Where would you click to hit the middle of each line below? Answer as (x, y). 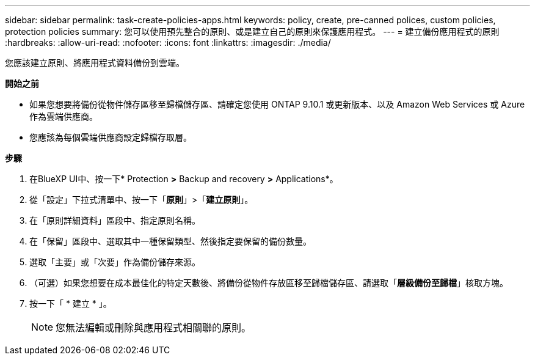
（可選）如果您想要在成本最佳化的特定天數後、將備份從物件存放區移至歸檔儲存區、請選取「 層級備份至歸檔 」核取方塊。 (269, 283)
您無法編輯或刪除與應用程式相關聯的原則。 (154, 328)
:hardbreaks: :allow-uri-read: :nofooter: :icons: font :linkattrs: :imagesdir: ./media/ (168, 42)
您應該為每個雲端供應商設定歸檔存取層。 (111, 137)
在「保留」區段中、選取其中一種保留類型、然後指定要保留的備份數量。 (170, 241)
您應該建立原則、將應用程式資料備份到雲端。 (95, 63)
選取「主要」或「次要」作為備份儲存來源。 (115, 262)
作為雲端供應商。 (64, 116)
